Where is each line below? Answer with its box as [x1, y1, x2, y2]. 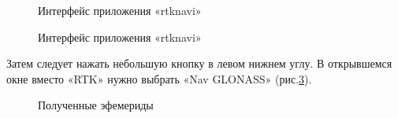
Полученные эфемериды [38, 97, 154, 113]
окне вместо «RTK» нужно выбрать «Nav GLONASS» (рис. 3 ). [6, 70, 312, 87]
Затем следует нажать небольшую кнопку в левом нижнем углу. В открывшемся [6, 55, 392, 72]
